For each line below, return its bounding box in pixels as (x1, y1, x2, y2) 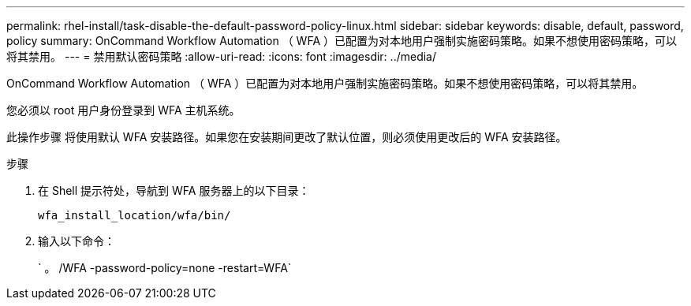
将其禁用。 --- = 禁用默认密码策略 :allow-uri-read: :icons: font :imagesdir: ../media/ (6, 50, 437, 63)
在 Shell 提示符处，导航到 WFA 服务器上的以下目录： (38, 184, 310, 197)
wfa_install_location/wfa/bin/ (38, 209, 231, 222)
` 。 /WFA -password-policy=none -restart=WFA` (38, 261, 292, 274)
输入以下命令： (38, 234, 115, 248)
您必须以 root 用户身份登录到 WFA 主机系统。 (6, 103, 241, 117)
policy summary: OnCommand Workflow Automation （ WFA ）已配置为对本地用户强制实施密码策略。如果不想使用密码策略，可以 (6, 34, 677, 47)
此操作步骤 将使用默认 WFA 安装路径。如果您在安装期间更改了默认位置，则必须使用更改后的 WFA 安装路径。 (6, 130, 567, 144)
